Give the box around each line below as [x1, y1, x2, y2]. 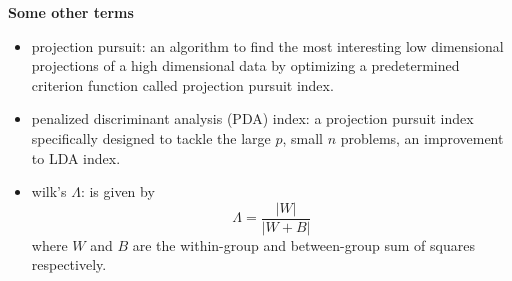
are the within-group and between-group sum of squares [132, 234, 475, 255]
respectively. [31, 254, 107, 275]
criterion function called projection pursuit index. [31, 74, 334, 95]
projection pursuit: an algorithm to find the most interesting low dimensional [31, 35, 504, 56]
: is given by [80, 181, 155, 202]
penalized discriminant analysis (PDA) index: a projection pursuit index [31, 108, 474, 129]
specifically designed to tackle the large [31, 127, 271, 148]
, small [282, 127, 323, 148]
